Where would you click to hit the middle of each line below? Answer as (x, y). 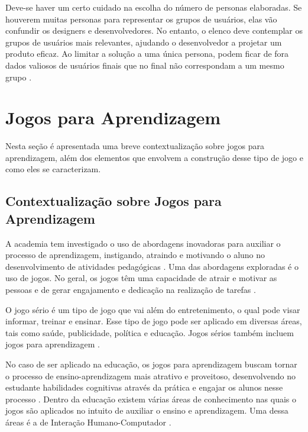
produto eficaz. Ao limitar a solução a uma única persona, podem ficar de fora (147, 54)
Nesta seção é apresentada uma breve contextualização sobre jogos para (135, 146)
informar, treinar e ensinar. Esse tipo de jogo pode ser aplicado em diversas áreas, (154, 321)
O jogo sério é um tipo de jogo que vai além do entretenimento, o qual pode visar (153, 309)
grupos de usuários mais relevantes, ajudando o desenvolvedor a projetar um (144, 42)
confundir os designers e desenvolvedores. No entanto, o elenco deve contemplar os (154, 30)
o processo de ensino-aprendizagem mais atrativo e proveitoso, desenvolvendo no (150, 375)
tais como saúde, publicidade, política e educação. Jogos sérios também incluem (150, 332)
